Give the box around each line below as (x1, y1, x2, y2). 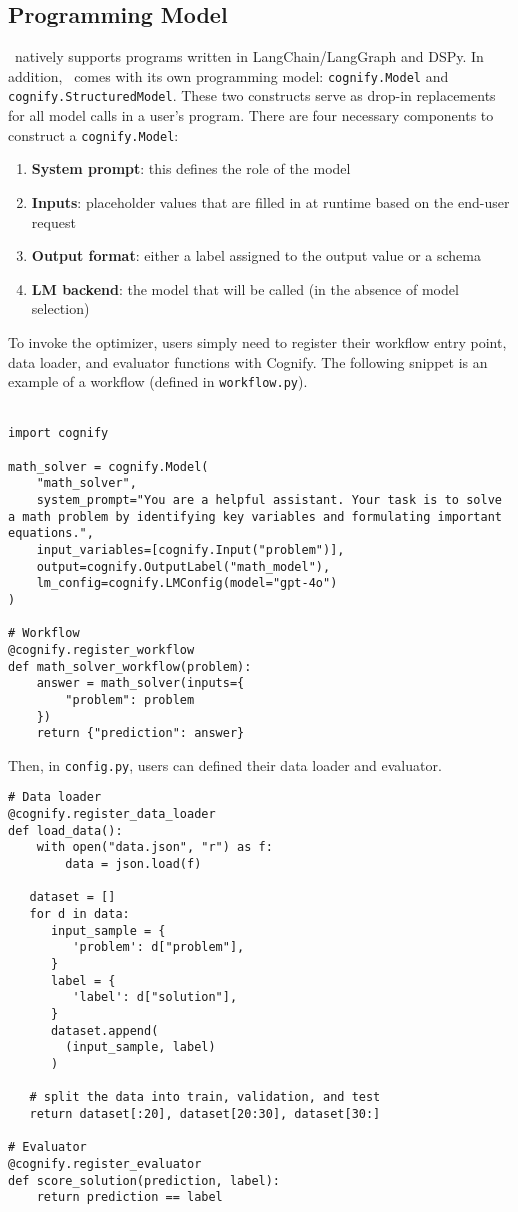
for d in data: (29, 907, 130, 922)
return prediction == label (36, 1190, 223, 1205)
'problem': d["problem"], (72, 940, 245, 955)
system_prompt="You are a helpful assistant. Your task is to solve (36, 492, 502, 507)
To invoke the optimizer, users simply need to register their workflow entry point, (8, 331, 507, 352)
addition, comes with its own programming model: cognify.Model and (8, 65, 449, 86)
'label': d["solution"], (72, 990, 238, 1005)
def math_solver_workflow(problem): (8, 659, 252, 674)
